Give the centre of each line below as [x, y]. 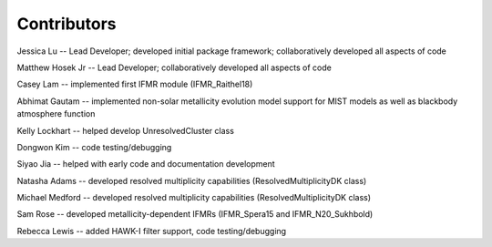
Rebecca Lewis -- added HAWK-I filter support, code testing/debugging [152, 231]
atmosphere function [56, 114]
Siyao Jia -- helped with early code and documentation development [146, 164]
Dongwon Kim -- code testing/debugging [94, 147]
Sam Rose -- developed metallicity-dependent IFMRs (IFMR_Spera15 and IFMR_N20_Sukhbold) [195, 214]
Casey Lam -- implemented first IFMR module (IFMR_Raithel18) [135, 84]
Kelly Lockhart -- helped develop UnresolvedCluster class [125, 130]
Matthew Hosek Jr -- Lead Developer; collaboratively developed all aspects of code [174, 67]
